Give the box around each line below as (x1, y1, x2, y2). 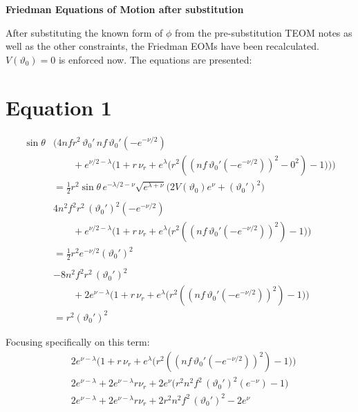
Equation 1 (6, 93, 112, 121)
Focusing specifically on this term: (6, 335, 150, 348)
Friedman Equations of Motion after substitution (6, 2, 244, 16)
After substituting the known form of (6, 25, 163, 39)
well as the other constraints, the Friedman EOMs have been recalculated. (6, 39, 319, 53)
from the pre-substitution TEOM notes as (175, 25, 352, 39)
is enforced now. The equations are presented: (58, 52, 252, 66)
